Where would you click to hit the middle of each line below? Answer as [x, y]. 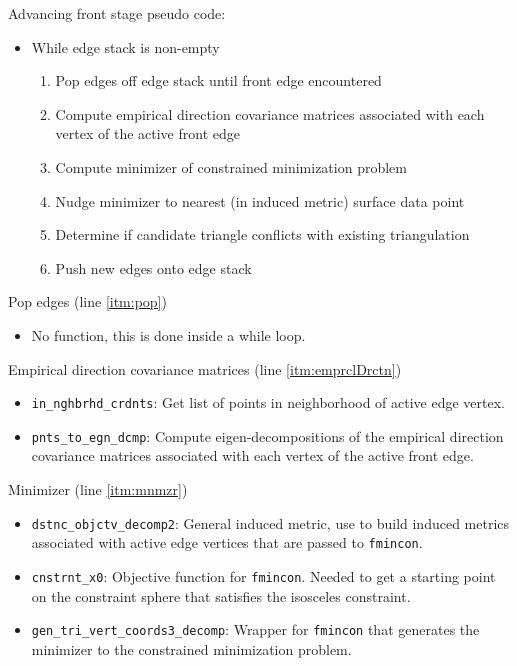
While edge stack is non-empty [125, 46]
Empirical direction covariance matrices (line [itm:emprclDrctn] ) [205, 368]
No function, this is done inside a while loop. [168, 334]
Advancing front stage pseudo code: [117, 13]
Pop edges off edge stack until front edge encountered [218, 80]
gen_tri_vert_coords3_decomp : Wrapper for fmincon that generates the [255, 629]
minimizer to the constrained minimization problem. [191, 648]
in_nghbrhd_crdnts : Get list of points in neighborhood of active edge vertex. [268, 402]
